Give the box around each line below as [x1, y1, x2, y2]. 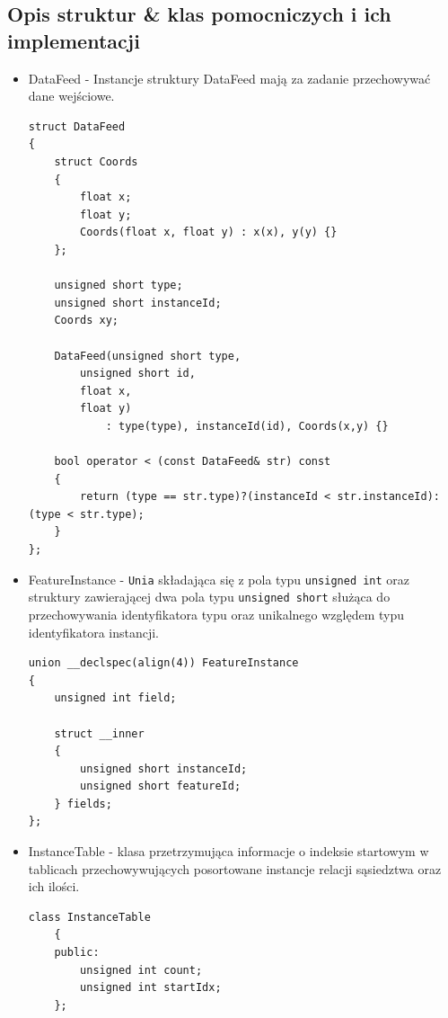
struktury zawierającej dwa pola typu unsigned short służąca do [28, 587, 391, 606]
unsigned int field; [54, 692, 177, 705]
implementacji [7, 26, 140, 54]
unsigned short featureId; [80, 780, 242, 793]
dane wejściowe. [28, 86, 115, 105]
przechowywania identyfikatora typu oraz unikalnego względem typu [28, 604, 404, 623]
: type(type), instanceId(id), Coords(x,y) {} [105, 419, 389, 433]
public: [54, 946, 100, 960]
